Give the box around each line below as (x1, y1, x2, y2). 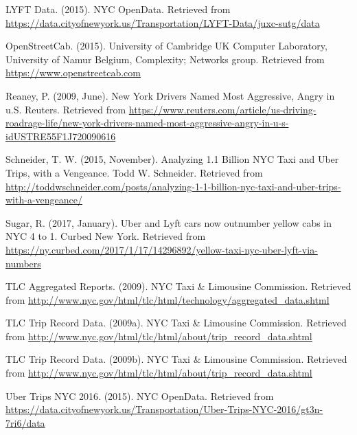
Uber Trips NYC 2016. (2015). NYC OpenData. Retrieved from (5, 388, 274, 403)
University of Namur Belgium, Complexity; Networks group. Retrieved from (5, 52, 325, 66)
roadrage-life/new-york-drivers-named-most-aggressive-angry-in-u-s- (5, 115, 289, 130)
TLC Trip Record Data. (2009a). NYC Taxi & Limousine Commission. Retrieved (5, 315, 347, 330)
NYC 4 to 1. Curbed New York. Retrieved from (5, 229, 206, 243)
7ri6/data (5, 415, 45, 430)
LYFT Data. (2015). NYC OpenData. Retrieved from (5, 2, 231, 16)
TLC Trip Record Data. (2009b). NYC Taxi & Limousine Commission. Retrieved (5, 352, 347, 366)
